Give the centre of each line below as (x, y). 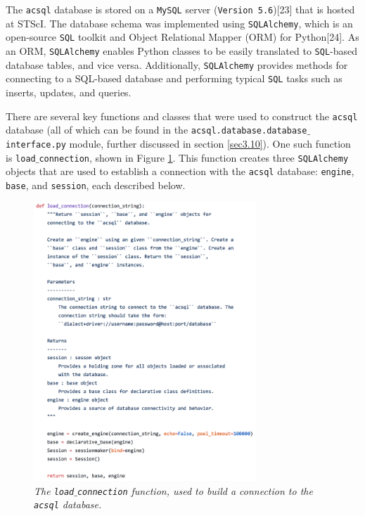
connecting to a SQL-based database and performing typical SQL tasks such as (174, 78)
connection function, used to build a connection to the (195, 490)
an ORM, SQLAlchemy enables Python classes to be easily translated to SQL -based (182, 50)
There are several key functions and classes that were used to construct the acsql (182, 116)
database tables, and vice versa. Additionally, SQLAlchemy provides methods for (177, 64)
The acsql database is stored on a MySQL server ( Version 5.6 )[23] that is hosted (180, 9)
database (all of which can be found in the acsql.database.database (156, 130)
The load (54, 490)
